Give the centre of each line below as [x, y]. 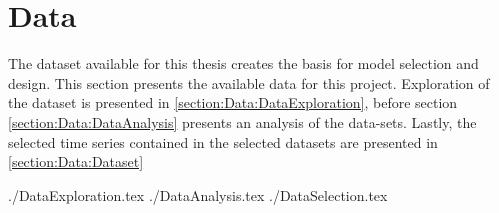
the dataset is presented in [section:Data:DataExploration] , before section [233, 102]
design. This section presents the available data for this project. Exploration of [249, 82]
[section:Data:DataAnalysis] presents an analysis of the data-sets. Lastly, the [242, 121]
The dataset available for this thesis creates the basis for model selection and [243, 63]
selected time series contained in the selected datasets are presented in [223, 141]
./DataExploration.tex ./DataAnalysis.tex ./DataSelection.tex [198, 194]
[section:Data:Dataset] [76, 161]
